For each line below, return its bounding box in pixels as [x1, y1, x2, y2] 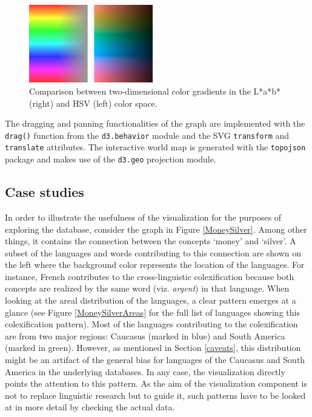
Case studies [5, 182, 84, 201]
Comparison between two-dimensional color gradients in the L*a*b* [29, 84, 281, 97]
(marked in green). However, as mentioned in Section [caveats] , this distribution [5, 341, 301, 354]
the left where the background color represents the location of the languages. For [5, 258, 305, 271]
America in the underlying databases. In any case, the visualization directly [5, 365, 285, 378]
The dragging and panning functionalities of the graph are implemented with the [5, 117, 305, 130]
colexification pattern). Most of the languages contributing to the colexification [5, 318, 298, 330]
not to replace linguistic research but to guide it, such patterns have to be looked [5, 389, 306, 401]
